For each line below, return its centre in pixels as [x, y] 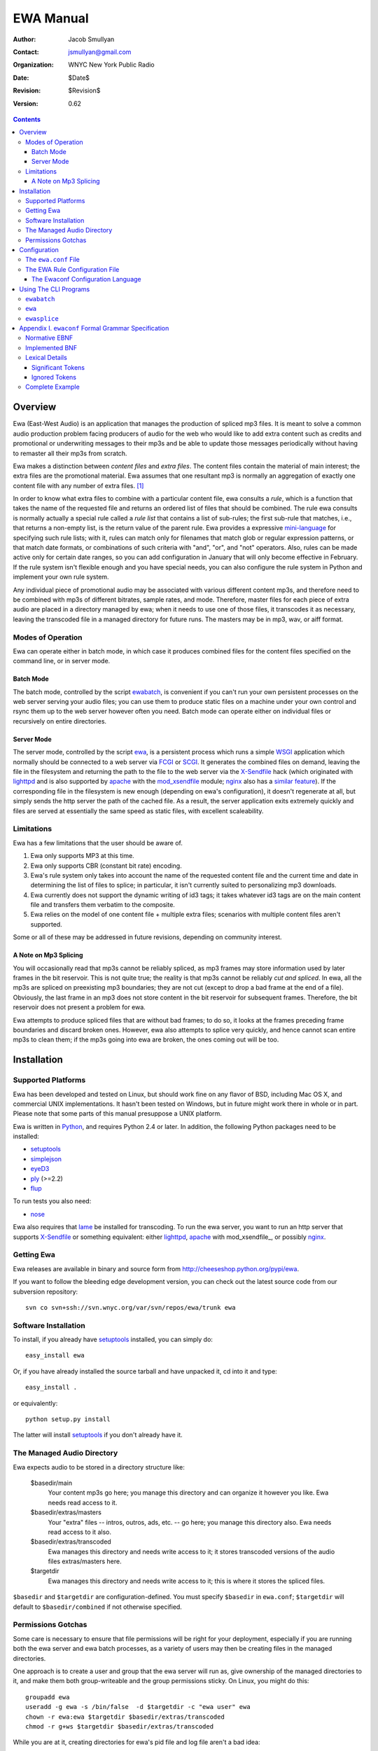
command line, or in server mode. [62, 661]
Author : [24, 39]
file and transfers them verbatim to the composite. [103, 905]
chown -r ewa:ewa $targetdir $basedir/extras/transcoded [125, 1717]
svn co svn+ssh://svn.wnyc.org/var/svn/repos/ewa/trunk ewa [131, 1307]
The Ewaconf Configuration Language [86, 279]
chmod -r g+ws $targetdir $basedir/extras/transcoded [119, 1726]
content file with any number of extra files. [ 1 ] [78, 485]
